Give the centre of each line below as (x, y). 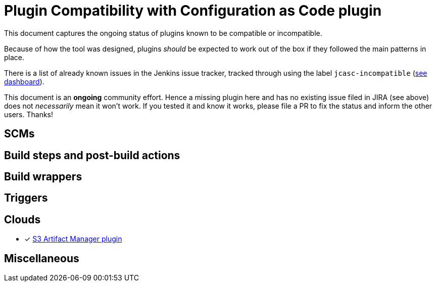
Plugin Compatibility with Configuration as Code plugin (193, 11)
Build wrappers (43, 177)
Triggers (26, 198)
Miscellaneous (42, 258)
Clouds (22, 219)
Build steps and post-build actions (92, 155)
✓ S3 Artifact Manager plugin (73, 239)
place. (14, 57)
